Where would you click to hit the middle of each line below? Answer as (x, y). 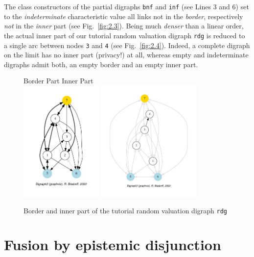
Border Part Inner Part (58, 81)
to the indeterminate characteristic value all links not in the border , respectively (124, 16)
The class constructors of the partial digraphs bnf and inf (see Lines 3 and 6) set (127, 6)
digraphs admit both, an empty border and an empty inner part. (101, 64)
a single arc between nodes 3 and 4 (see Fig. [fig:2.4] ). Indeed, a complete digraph (127, 45)
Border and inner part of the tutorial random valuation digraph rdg (125, 211)
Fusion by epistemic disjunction (113, 244)
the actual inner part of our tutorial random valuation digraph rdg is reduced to (125, 35)
